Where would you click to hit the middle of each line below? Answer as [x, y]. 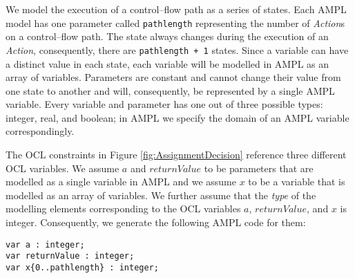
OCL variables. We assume [63, 168]
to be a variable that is [297, 182]
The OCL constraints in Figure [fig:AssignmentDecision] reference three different [176, 155]
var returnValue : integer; [70, 256]
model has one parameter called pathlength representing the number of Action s [175, 22]
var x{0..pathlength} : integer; [82, 267]
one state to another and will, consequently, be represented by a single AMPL [170, 90]
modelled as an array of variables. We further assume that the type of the [161, 195]
